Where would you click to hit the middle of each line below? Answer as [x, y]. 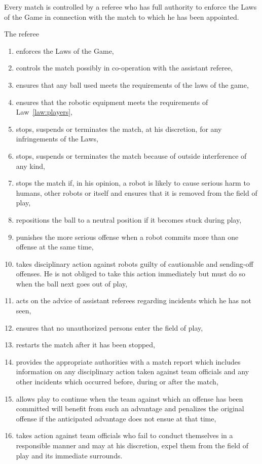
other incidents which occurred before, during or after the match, [117, 382]
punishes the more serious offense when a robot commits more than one [127, 237]
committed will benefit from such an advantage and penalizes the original [130, 408]
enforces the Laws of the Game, [65, 50]
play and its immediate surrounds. [69, 455]
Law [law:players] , [44, 112]
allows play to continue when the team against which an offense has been [129, 398]
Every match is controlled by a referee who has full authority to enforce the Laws [130, 7]
